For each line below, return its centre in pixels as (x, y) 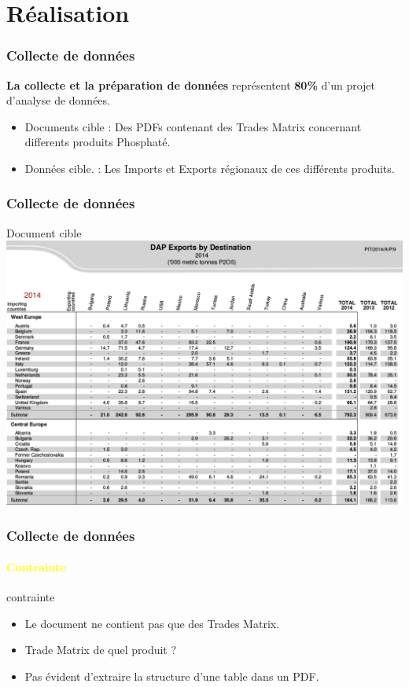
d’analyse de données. (58, 100)
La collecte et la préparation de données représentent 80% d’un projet (191, 84)
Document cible (44, 232)
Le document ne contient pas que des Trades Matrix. (152, 623)
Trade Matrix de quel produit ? (101, 650)
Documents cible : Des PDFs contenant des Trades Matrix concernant (193, 126)
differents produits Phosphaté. (98, 142)
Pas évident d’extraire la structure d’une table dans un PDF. (172, 676)
